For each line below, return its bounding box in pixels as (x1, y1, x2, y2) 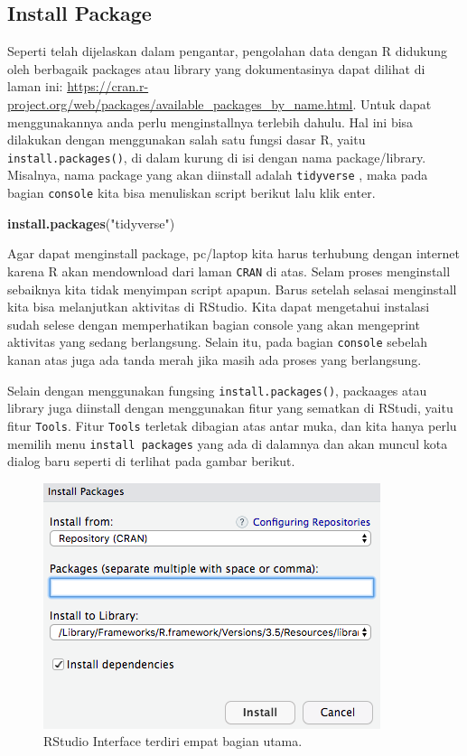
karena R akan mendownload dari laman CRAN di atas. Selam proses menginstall (7, 261, 451, 280)
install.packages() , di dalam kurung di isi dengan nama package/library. (7, 147, 426, 166)
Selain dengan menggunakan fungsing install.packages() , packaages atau (7, 380, 427, 399)
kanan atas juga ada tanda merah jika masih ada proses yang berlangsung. (7, 350, 422, 369)
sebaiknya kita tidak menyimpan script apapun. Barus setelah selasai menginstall (7, 279, 457, 298)
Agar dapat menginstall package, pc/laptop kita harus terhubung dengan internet (7, 244, 460, 263)
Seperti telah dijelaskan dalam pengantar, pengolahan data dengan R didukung (7, 42, 447, 61)
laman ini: (7, 77, 63, 96)
